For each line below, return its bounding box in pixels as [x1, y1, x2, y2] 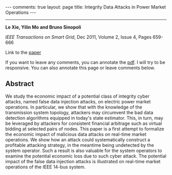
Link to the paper [5, 50, 41, 55]
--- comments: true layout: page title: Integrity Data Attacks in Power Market [5, 4, 166, 10]
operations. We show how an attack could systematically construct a [5, 137, 150, 143]
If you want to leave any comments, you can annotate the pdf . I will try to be [5, 59, 165, 65]
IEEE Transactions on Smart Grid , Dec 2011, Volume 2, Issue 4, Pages [5, 34, 152, 40]
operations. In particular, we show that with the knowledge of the [5, 104, 142, 110]
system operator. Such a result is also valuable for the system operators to [5, 147, 162, 154]
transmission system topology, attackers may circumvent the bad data [5, 109, 154, 116]
